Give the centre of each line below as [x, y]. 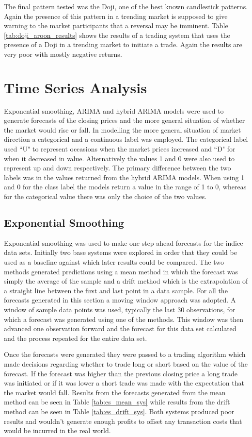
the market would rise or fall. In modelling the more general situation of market [123, 129]
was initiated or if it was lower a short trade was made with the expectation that [124, 383]
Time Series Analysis [75, 87]
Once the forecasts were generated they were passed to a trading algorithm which [125, 354]
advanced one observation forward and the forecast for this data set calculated [120, 328]
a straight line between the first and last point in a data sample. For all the [116, 290]
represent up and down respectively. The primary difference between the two [118, 168]
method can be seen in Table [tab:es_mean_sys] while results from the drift [117, 402]
